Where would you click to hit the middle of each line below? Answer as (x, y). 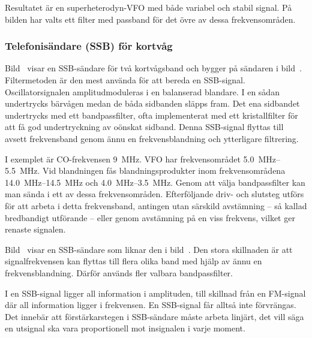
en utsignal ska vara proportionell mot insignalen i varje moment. (125, 328)
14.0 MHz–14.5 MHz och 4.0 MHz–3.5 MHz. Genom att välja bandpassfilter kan (155, 182)
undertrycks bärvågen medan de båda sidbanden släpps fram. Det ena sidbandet (152, 103)
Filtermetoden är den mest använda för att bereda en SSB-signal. (125, 80)
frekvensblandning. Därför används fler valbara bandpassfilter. (119, 272)
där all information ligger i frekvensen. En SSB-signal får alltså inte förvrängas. (151, 305)
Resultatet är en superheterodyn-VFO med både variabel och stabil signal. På (148, 7)
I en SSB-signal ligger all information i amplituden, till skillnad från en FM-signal (155, 293)
